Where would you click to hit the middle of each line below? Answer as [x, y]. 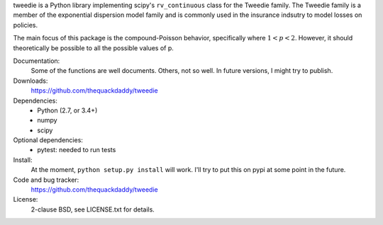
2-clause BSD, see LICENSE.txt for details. [93, 209]
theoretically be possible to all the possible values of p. [93, 48]
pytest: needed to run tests [77, 150]
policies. [26, 25]
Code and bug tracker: [46, 180]
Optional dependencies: [48, 140]
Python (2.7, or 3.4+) [67, 110]
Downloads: [30, 81]
